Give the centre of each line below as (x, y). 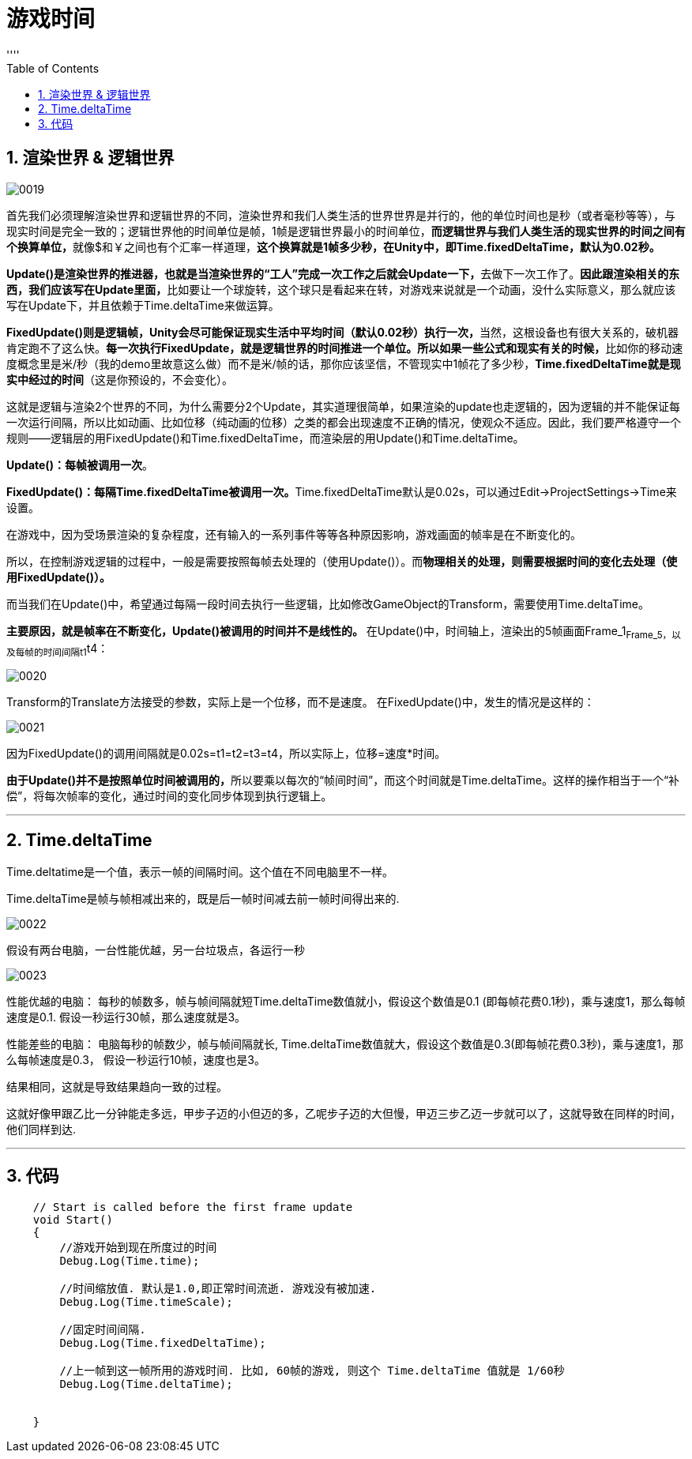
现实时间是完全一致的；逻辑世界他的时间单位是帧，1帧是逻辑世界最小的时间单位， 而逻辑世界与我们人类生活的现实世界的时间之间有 (346, 231)
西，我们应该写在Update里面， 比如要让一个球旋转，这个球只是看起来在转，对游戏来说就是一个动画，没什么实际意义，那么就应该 (341, 289)
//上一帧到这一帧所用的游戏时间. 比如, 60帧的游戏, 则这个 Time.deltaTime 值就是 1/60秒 (312, 1370)
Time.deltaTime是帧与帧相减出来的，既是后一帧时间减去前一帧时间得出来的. (203, 899)
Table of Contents (53, 68)
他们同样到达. (41, 1130)
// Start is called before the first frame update (193, 1207)
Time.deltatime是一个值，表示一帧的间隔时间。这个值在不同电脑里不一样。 (200, 872)
